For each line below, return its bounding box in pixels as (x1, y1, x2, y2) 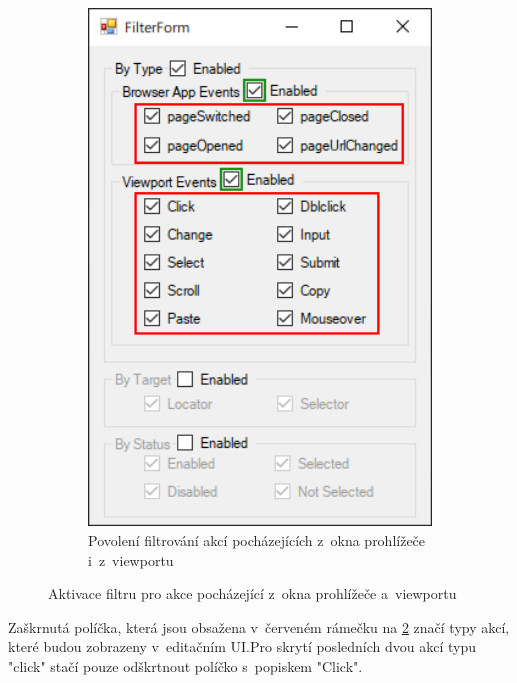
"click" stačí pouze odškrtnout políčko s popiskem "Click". (8, 656, 363, 676)
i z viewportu (88, 549, 174, 570)
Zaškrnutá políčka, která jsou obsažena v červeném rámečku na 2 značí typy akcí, (8, 616, 510, 637)
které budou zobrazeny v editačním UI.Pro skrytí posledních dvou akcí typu (8, 636, 476, 657)
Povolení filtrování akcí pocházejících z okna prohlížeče (88, 530, 426, 551)
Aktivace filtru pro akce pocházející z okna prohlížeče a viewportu (48, 583, 457, 604)
